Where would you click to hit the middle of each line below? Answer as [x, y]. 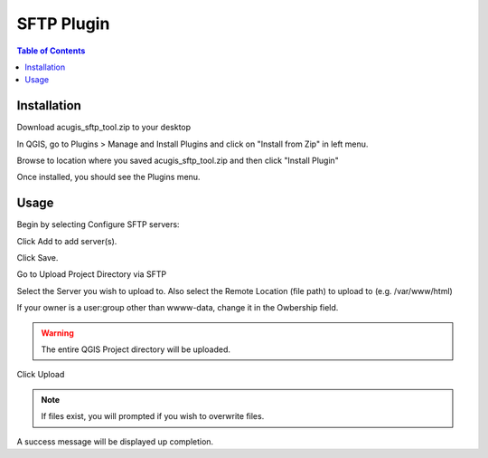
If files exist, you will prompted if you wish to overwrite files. [153, 416]
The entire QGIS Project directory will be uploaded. [136, 349]
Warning [57, 333]
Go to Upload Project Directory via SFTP [92, 274]
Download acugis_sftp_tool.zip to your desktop [104, 128]
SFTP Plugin [63, 24]
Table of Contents [51, 51]
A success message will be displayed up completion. [115, 441]
